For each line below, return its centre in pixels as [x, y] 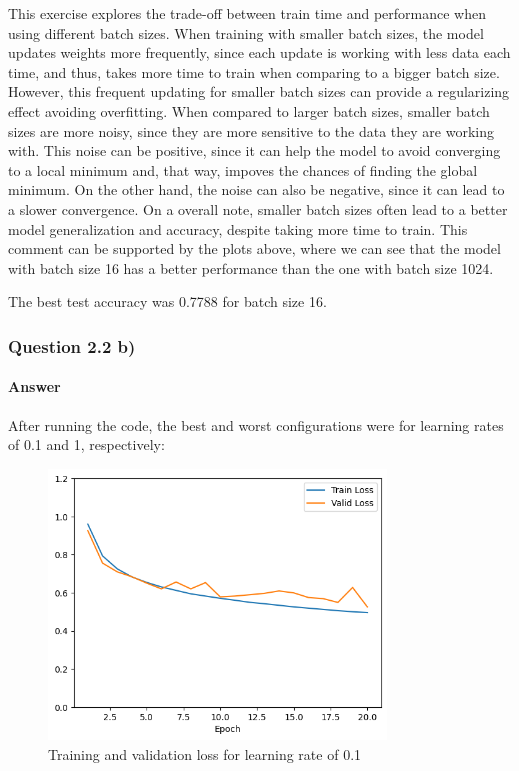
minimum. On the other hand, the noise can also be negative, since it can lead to [256, 189]
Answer [34, 386]
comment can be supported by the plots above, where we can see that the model [254, 248]
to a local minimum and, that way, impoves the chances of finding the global [243, 169]
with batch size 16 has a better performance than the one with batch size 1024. [251, 267]
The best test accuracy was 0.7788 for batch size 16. [167, 301]
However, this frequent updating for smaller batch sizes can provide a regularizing [259, 91]
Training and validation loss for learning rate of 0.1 [205, 753]
